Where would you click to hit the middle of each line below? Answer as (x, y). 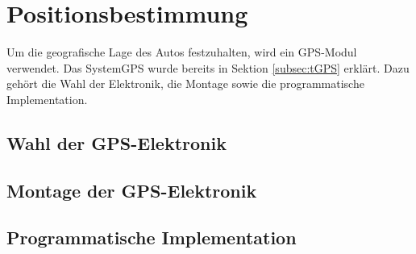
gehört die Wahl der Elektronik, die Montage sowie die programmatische (185, 83)
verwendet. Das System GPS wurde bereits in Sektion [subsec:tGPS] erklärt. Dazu (208, 67)
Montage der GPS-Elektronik (132, 190)
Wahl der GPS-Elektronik (116, 142)
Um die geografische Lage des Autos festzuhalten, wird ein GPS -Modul (182, 52)
